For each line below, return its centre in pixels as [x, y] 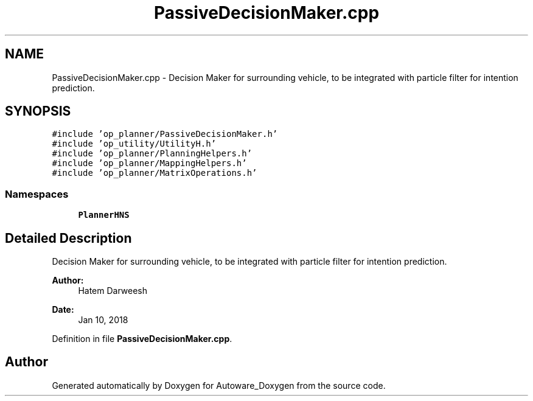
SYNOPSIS [38, 111]
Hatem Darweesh [113, 291]
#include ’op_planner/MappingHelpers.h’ [149, 163]
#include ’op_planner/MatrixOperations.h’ [155, 173]
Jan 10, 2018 [103, 320]
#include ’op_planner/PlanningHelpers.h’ [152, 154]
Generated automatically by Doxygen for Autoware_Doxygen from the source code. [219, 385]
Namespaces [37, 194]
